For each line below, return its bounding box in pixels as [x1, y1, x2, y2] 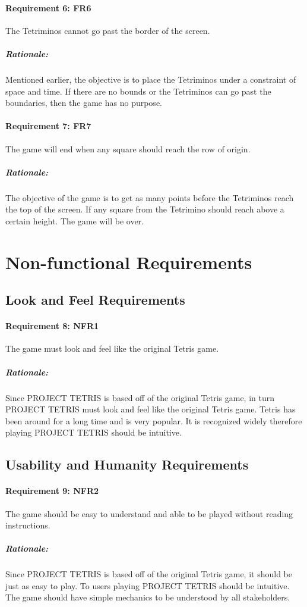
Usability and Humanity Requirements [5, 455, 249, 474]
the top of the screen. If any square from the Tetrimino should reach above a [5, 203, 284, 215]
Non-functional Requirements [5, 249, 252, 274]
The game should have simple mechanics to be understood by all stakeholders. [5, 591, 290, 603]
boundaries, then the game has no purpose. [5, 96, 162, 109]
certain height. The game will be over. [5, 214, 144, 227]
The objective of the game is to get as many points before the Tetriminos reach [5, 191, 294, 204]
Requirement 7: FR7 [5, 120, 91, 132]
